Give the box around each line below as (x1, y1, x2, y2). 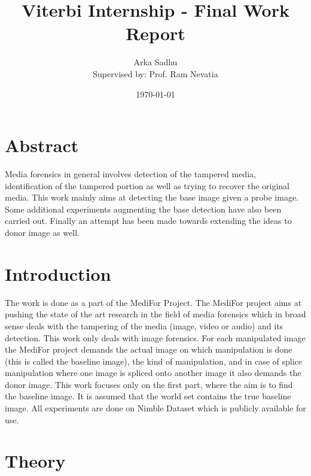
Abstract (5, 133, 79, 157)
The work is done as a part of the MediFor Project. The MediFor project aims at (5, 296, 302, 308)
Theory (5, 448, 66, 473)
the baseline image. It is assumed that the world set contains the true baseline (5, 390, 291, 402)
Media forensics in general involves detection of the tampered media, (5, 168, 256, 180)
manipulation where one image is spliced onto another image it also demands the (5, 366, 301, 379)
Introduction (5, 261, 111, 286)
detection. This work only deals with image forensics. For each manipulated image (5, 331, 306, 344)
